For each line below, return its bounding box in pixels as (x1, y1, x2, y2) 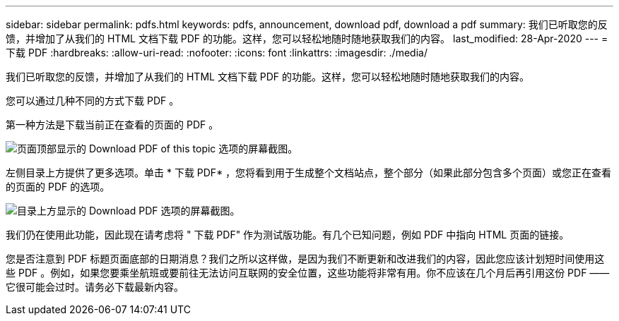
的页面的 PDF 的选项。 (6, 181, 110, 193)
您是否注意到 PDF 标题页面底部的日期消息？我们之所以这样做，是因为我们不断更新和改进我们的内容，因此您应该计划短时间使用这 (6, 253, 605, 265)
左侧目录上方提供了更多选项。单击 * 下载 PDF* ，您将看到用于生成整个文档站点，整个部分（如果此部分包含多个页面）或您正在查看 (6, 166, 612, 178)
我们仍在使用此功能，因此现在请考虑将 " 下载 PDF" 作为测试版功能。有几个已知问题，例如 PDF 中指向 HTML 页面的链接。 (6, 229, 570, 241)
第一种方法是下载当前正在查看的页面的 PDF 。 (6, 119, 219, 131)
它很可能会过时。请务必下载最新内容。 (6, 281, 184, 293)
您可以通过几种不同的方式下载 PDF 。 (6, 95, 179, 107)
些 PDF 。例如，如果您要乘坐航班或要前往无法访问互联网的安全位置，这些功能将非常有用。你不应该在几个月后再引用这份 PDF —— (6, 267, 610, 279)
